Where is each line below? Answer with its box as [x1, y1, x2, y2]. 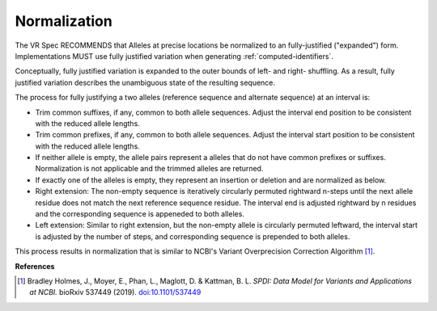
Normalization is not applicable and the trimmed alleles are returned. [35, 164, 264, 174]
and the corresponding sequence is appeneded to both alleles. [35, 209, 244, 219]
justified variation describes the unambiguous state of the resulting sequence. [15, 78, 275, 87]
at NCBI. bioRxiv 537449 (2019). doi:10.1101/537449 [29, 288, 202, 297]
